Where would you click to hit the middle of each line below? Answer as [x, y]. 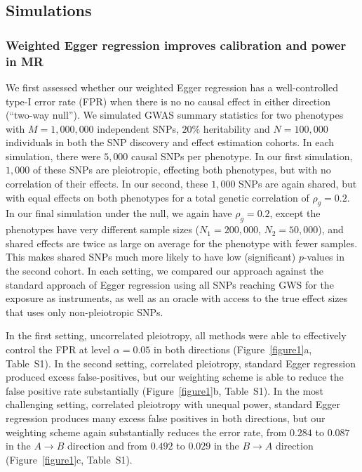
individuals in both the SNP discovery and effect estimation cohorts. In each [170, 142]
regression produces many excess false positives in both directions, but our [166, 418]
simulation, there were [53, 156]
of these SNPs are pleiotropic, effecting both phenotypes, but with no [182, 170]
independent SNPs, [138, 128]
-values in [324, 257]
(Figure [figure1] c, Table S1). [69, 459]
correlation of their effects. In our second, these [107, 184]
